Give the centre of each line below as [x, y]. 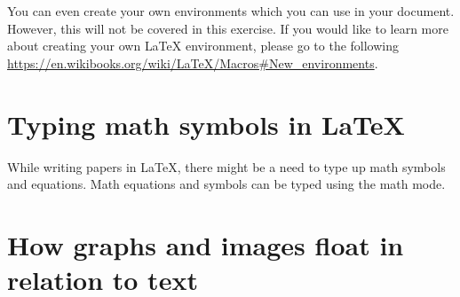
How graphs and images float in [206, 244]
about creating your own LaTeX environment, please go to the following [203, 46]
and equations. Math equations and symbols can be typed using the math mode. [226, 184]
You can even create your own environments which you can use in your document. [231, 11]
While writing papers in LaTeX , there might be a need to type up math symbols [226, 166]
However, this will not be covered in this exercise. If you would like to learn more [228, 28]
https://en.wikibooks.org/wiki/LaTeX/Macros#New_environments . [193, 63]
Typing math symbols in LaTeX [206, 124]
